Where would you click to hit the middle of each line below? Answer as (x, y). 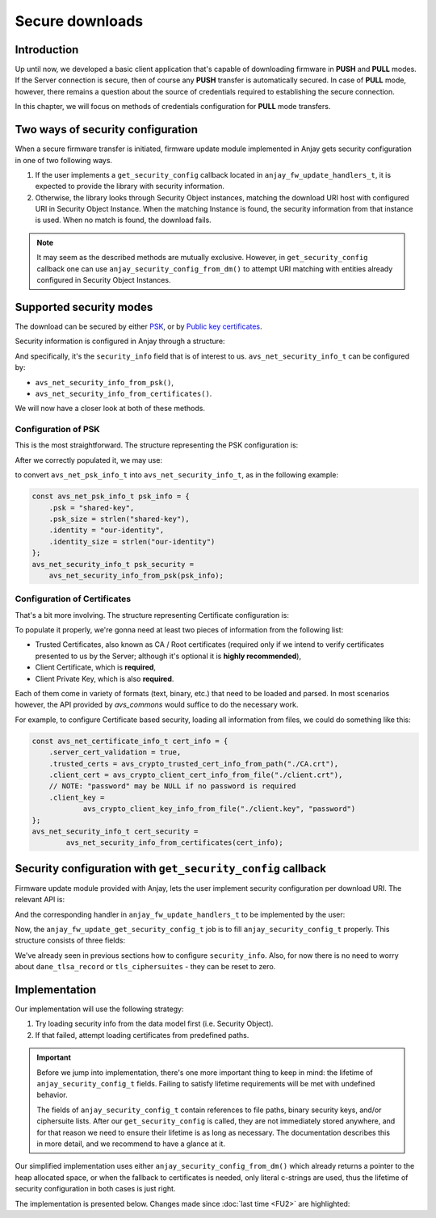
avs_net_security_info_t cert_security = (115, 831)
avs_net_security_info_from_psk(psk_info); (136, 575)
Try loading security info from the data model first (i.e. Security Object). (154, 1024)
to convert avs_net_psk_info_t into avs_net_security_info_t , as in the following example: (177, 475)
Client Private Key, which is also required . (105, 678)
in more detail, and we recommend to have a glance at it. (131, 1144)
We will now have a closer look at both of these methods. (110, 409)
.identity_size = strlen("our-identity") (132, 542)
